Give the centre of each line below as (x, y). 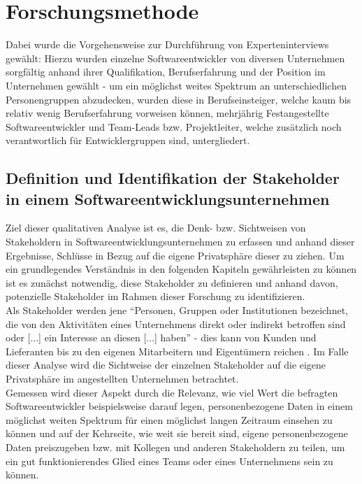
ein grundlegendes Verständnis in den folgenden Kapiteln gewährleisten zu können (181, 269)
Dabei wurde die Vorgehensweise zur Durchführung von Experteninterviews (167, 44)
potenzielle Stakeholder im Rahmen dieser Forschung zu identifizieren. (155, 296)
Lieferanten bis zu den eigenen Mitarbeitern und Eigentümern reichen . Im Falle (177, 351)
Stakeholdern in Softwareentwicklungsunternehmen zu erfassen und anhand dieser (180, 242)
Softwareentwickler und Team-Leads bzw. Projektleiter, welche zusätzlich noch (174, 126)
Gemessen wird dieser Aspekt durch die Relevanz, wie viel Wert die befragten (172, 392)
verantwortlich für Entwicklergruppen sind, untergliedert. (128, 140)
